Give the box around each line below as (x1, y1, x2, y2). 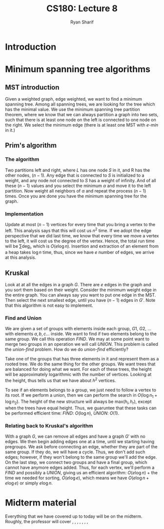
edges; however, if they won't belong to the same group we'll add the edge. (5, 454, 157, 460)
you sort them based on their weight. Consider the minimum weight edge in (5, 287, 157, 293)
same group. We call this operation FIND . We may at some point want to (5, 336, 150, 342)
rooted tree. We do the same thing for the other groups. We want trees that (5, 361, 156, 367)
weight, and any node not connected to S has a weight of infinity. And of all (5, 177, 156, 183)
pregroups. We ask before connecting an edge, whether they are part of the (5, 444, 158, 450)
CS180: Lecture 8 (46, 3, 118, 14)
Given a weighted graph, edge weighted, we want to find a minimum (5, 96, 143, 102)
